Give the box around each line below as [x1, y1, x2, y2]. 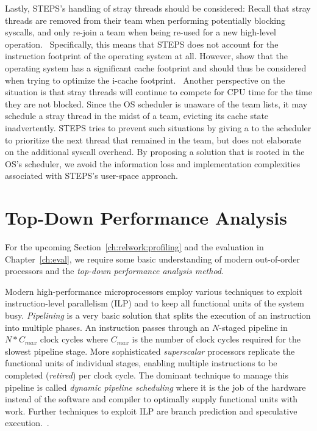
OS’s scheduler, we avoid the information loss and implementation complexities [5, 157, 301, 170]
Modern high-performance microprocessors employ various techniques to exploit [5, 284, 302, 297]
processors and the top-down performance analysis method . [5, 264, 224, 277]
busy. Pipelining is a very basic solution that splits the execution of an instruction [5, 309, 311, 321]
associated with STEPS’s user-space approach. [5, 169, 178, 182]
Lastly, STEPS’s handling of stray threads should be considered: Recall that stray [5, 2, 311, 14]
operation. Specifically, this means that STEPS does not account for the [5, 37, 279, 50]
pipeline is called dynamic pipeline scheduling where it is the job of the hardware [5, 380, 306, 393]
